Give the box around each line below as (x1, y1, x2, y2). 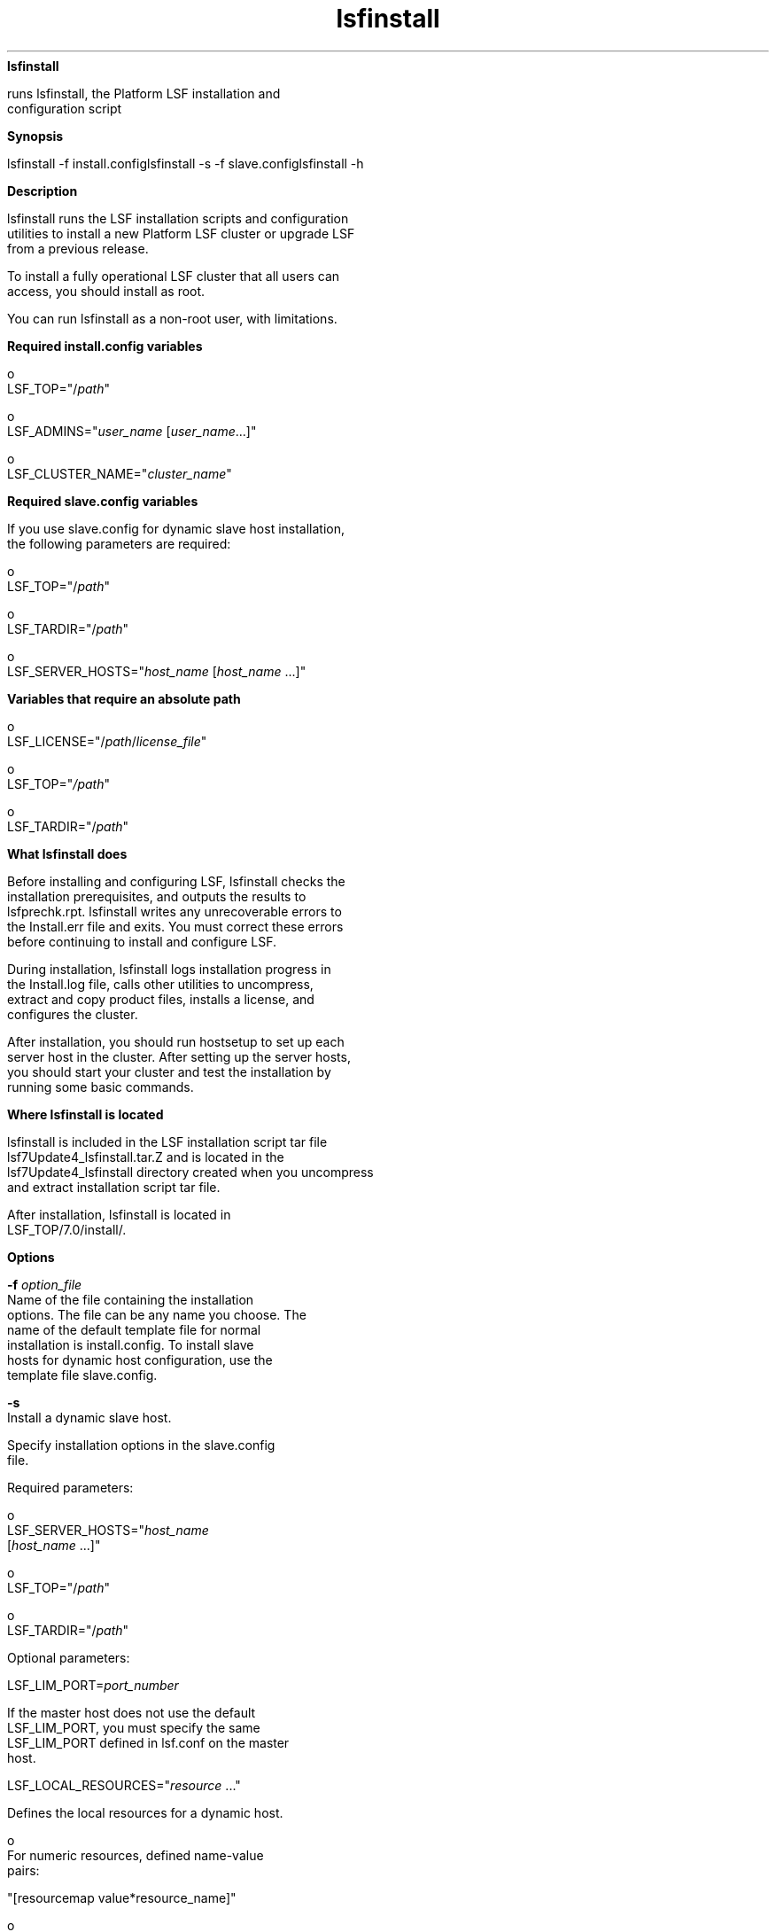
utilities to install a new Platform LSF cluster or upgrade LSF (7, 225, 355, 241)
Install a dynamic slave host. (7, 1409, 172, 1425)
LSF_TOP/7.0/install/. (7, 1221, 127, 1237)
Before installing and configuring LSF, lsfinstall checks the (7, 873, 345, 889)
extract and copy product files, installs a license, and (7, 991, 314, 1007)
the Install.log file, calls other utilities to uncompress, (7, 976, 314, 992)
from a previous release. (7, 240, 149, 256)
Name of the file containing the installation (7, 1291, 254, 1307)
